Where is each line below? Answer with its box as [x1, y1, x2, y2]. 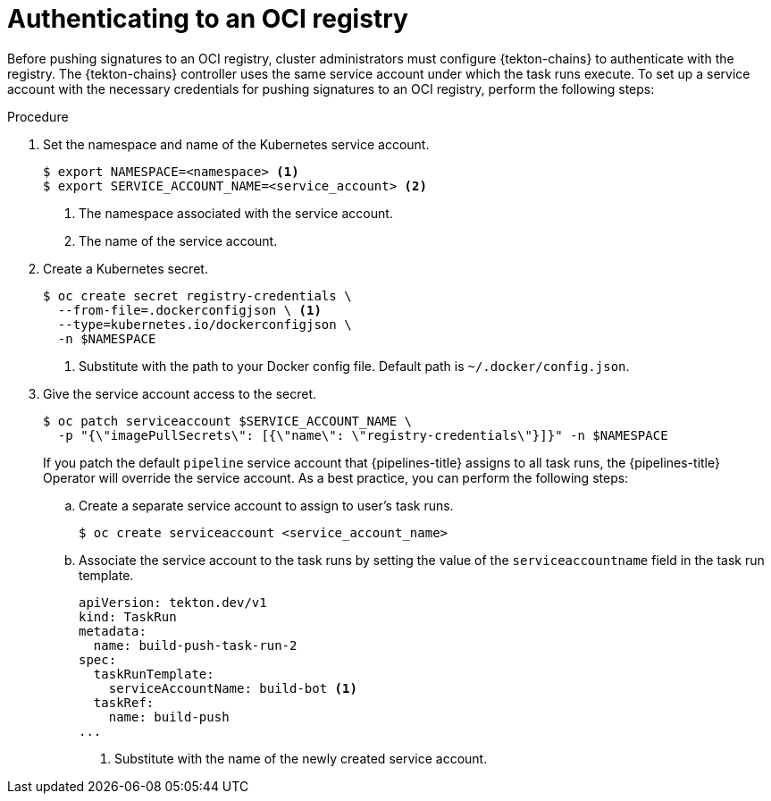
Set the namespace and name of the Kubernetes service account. [43, 136, 430, 152]
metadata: [79, 623, 147, 638]
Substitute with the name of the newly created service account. [114, 750, 488, 766]
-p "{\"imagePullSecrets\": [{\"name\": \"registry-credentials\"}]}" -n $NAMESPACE [57, 427, 668, 443]
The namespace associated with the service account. [79, 205, 393, 221]
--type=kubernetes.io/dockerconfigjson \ [57, 316, 352, 332]
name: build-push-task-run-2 [93, 637, 298, 653]
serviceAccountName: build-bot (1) [108, 680, 357, 696]
